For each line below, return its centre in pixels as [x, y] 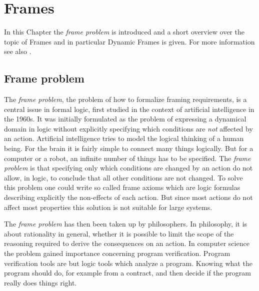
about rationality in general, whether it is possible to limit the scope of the [119, 233]
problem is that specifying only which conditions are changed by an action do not [128, 168]
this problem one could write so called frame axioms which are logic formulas [122, 187]
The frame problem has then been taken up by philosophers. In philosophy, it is [126, 224]
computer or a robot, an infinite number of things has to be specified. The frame [127, 158]
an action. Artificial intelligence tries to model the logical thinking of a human [124, 138]
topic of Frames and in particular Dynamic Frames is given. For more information [129, 41]
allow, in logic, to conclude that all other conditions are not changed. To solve [123, 177]
